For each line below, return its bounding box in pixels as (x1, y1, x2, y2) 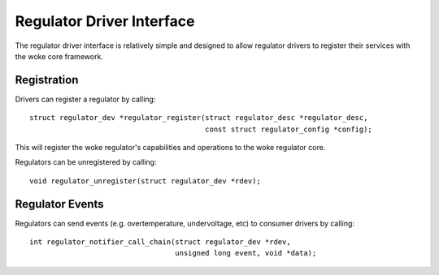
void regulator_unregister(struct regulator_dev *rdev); (29, 176, 262, 186)
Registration (15, 73, 79, 87)
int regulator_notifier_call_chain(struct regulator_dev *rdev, (29, 238, 292, 247)
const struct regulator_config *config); (204, 124, 373, 134)
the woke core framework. (15, 51, 103, 61)
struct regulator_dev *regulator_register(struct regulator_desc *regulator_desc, (29, 114, 368, 122)
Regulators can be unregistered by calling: (15, 157, 157, 167)
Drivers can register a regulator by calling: (15, 94, 156, 104)
